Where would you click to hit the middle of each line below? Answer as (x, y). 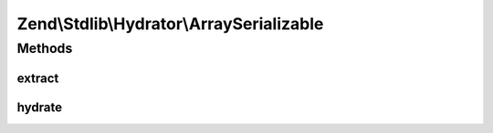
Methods (45, 48)
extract (38, 78)
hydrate (40, 107)
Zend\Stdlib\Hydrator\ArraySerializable (170, 24)
